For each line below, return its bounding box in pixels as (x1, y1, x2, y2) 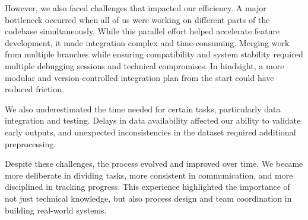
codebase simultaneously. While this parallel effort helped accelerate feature (5, 25, 280, 37)
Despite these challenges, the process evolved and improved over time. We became (5, 157, 303, 170)
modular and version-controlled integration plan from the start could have (5, 71, 274, 83)
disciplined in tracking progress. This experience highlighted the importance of (5, 180, 290, 193)
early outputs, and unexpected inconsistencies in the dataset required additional (5, 125, 296, 138)
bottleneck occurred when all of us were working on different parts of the (5, 13, 270, 25)
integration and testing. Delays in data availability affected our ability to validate (5, 114, 301, 127)
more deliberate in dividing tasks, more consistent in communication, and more (5, 169, 293, 181)
